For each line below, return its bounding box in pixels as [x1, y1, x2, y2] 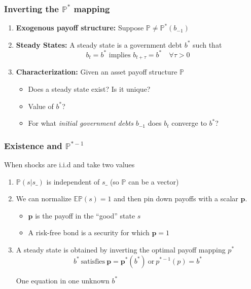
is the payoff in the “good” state [35, 210, 135, 221]
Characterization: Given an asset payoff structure [16, 66, 177, 77]
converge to [171, 118, 207, 128]
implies [109, 51, 131, 59]
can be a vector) [128, 176, 179, 187]
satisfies [81, 258, 105, 265]
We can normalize [16, 193, 71, 204]
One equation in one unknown [16, 275, 110, 285]
